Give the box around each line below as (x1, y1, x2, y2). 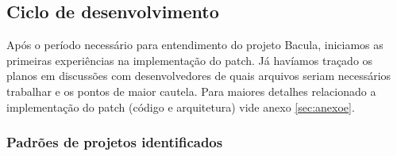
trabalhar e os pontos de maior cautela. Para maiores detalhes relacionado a (6, 82, 376, 99)
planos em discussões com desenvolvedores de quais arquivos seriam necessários (6, 67, 391, 84)
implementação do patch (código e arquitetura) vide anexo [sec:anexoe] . (6, 98, 355, 115)
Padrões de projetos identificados (6, 132, 223, 152)
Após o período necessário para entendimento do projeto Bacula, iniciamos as (6, 36, 384, 53)
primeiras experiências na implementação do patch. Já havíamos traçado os (6, 51, 373, 68)
